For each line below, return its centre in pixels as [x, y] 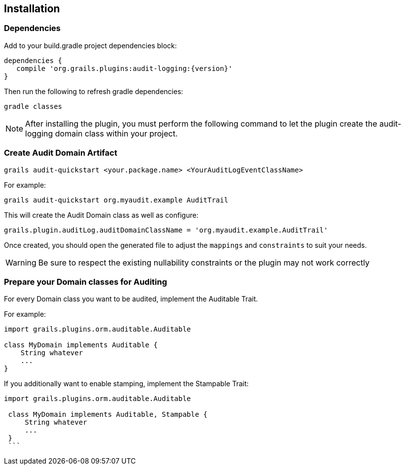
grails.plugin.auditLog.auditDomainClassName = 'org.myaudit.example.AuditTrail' [166, 230]
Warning [21, 262]
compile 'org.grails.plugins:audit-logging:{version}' [124, 68]
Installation [32, 9]
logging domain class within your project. [101, 133]
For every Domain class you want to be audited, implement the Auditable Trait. [131, 299]
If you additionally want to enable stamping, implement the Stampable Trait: [126, 384]
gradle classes [33, 106]
